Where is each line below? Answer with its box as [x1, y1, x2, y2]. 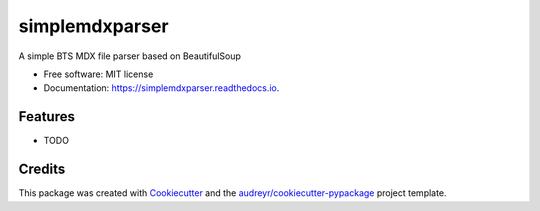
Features [18, 108, 75, 125]
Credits [18, 161, 66, 178]
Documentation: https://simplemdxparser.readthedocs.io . [43, 82, 280, 94]
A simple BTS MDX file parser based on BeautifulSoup [18, 50, 242, 62]
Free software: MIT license [43, 68, 154, 80]
